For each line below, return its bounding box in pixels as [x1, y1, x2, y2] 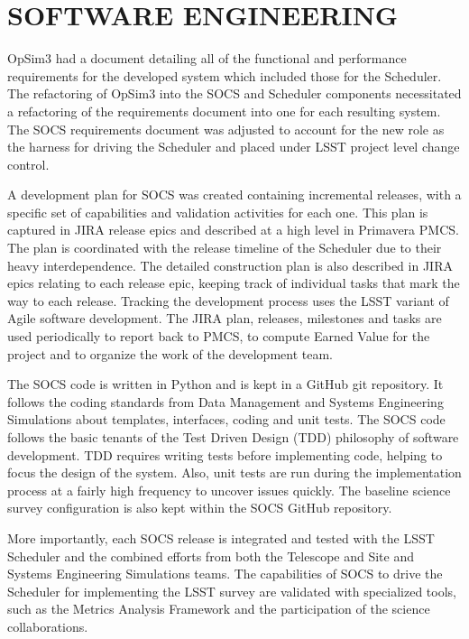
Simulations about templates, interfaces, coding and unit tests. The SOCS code [7, 410, 446, 429]
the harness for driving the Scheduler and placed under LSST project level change [7, 137, 460, 156]
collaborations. [7, 616, 88, 635]
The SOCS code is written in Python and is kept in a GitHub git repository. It [7, 375, 444, 394]
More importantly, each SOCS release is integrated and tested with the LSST [7, 528, 435, 547]
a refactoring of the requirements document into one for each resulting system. [7, 101, 441, 120]
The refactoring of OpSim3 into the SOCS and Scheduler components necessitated [7, 84, 462, 103]
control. [7, 154, 50, 173]
